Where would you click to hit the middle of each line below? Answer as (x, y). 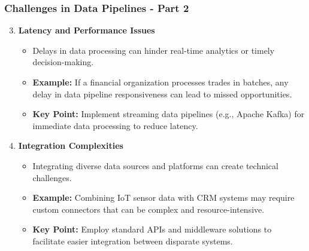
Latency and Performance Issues (87, 30)
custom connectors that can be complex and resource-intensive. (149, 209)
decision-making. (63, 62)
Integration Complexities (71, 146)
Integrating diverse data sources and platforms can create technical (155, 165)
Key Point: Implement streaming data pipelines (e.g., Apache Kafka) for (169, 114)
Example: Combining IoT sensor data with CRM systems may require (163, 198)
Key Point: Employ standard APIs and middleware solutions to (152, 229)
